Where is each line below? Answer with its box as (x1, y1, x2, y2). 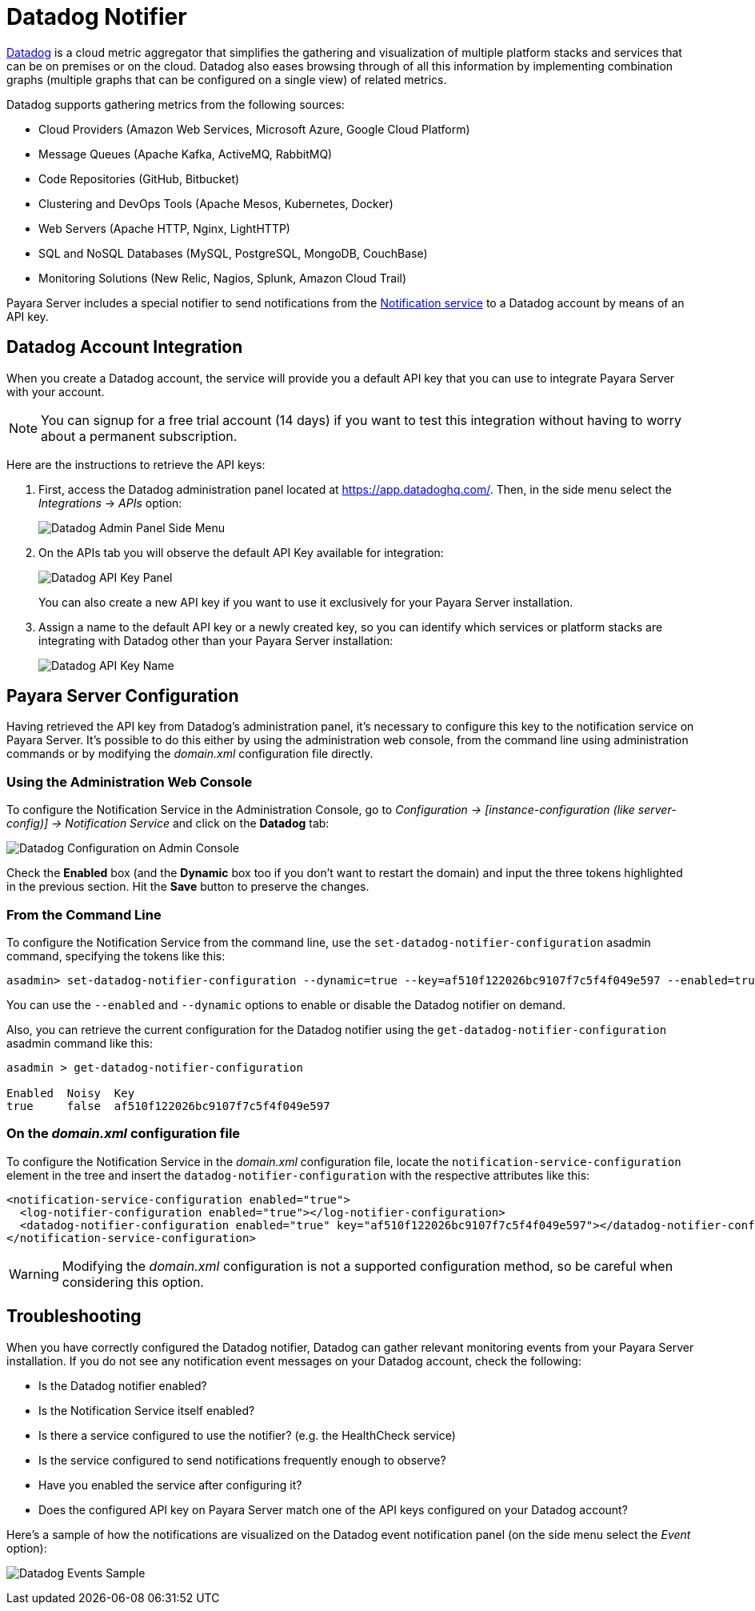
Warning (9, 1265, 59, 1282)
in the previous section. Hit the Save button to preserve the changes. (6, 880, 370, 894)
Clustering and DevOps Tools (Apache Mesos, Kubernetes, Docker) (38, 196, 393, 210)
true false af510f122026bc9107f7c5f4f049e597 (6, 1099, 330, 1112)
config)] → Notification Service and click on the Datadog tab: (6, 816, 330, 831)
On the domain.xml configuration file (6, 1125, 241, 1142)
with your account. (6, 384, 105, 399)
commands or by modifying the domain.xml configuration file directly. (6, 747, 374, 761)
